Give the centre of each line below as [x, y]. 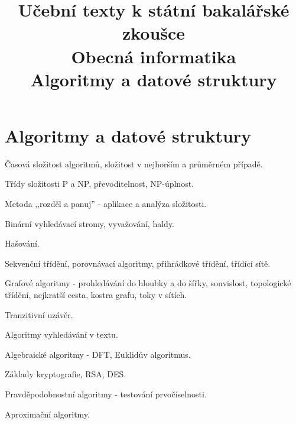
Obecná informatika [154, 56]
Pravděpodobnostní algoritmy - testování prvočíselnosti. [106, 394]
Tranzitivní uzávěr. [39, 314]
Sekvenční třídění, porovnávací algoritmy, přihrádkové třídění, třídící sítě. [138, 263]
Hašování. [22, 243]
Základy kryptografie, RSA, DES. [66, 374]
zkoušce [154, 33]
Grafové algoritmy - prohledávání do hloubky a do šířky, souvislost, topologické [148, 283]
